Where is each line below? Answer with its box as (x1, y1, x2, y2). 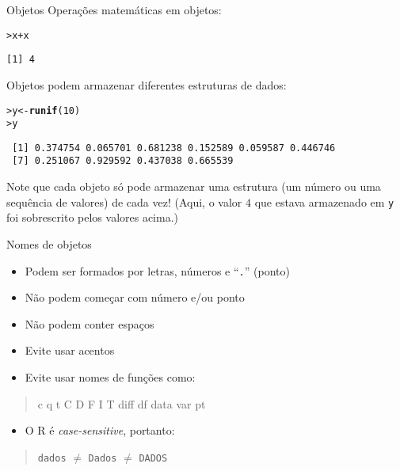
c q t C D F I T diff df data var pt (37, 395, 206, 412)
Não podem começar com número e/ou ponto (25, 289, 245, 306)
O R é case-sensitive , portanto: (25, 422, 175, 439)
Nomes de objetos (6, 235, 92, 252)
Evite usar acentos (25, 342, 115, 359)
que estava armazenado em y (254, 193, 394, 210)
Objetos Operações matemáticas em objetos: (6, 2, 222, 17)
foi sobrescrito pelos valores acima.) (6, 209, 179, 226)
